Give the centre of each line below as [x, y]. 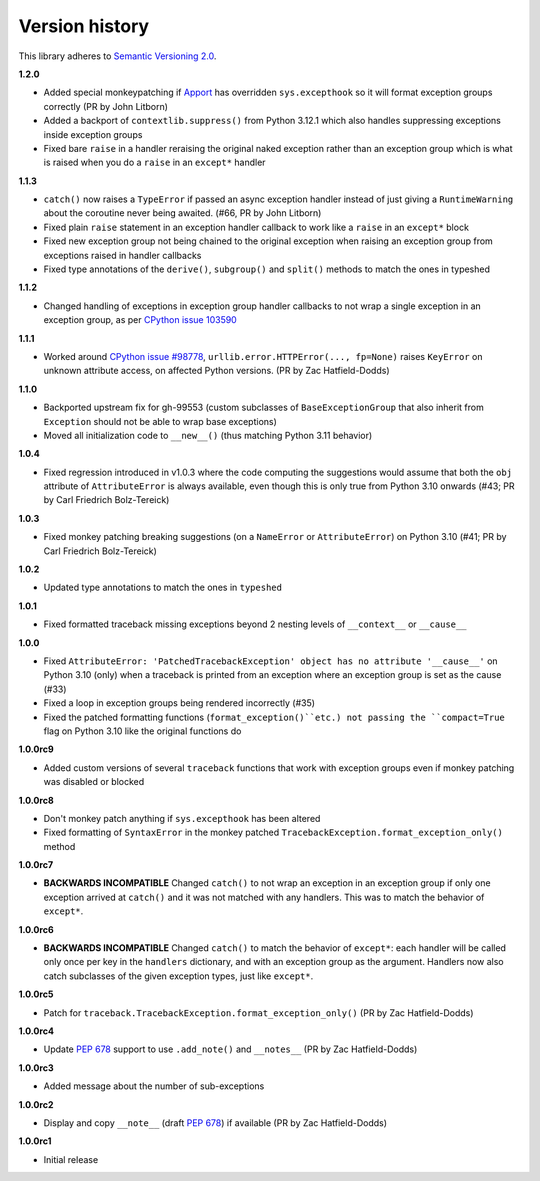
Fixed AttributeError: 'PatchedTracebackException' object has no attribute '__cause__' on [271, 661]
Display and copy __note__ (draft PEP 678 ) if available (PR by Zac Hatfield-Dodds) [215, 1122]
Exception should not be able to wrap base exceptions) [160, 421]
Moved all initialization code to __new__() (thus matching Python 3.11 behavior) [208, 435]
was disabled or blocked [94, 782]
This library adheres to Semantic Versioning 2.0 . [117, 56]
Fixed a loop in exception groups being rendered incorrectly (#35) [179, 703]
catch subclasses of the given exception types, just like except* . [178, 976]
